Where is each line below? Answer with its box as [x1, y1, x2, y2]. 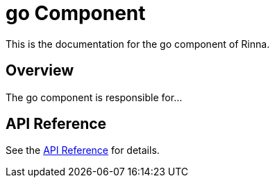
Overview [6, 62, 74, 80]
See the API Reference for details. [6, 144, 160, 157]
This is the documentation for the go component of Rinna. [6, 37, 270, 50]
